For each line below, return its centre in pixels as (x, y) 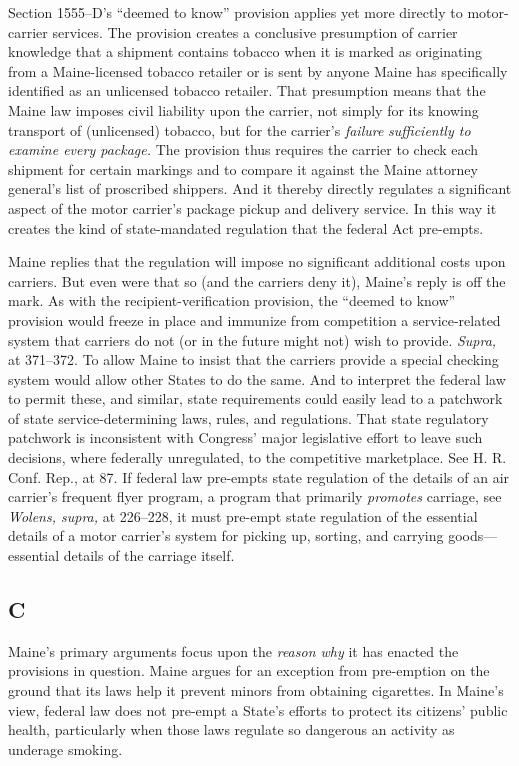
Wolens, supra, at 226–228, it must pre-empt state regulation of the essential (243, 515)
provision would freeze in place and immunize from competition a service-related (254, 319)
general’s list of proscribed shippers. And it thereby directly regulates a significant (260, 188)
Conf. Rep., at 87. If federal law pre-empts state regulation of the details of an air (259, 476)
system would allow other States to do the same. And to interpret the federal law (257, 378)
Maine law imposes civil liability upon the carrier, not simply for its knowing (243, 109)
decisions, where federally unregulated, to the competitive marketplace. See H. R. (257, 457)
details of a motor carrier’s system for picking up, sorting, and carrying (226, 535)
